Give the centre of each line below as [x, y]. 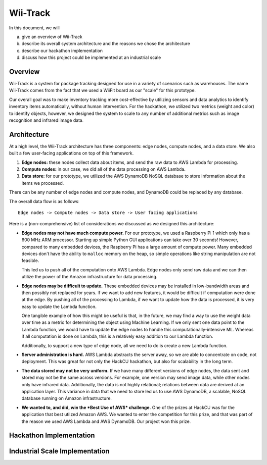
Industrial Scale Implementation [59, 451]
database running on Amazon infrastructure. [67, 398]
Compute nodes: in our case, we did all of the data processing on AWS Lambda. [103, 169]
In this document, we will [34, 28]
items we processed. [43, 183]
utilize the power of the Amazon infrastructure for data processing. [89, 277]
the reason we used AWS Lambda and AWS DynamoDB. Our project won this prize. [106, 421]
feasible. [30, 260]
